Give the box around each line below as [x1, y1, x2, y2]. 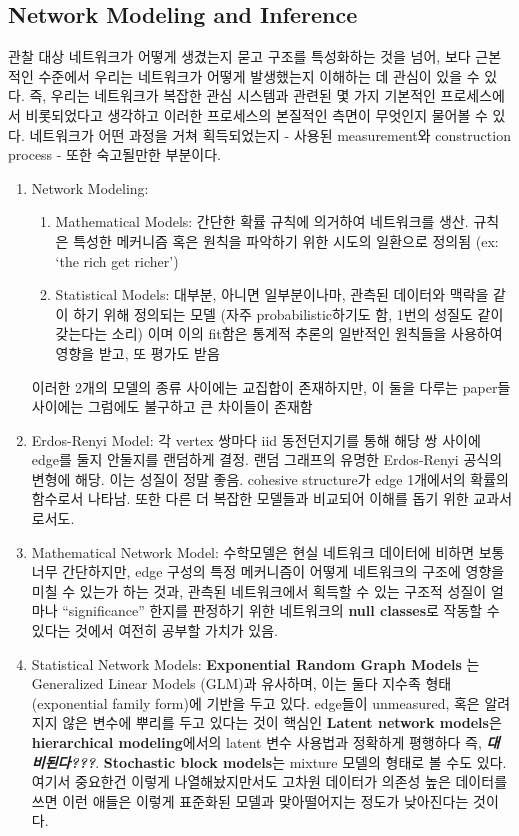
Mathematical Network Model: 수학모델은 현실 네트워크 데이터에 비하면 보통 [31, 541, 505, 562]
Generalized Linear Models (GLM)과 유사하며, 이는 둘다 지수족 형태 [31, 673, 452, 694]
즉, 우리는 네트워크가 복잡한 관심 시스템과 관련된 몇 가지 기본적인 [29, 85, 436, 106]
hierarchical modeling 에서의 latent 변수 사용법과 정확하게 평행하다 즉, [31, 732, 482, 753]
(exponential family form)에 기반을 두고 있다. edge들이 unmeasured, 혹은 [31, 692, 480, 713]
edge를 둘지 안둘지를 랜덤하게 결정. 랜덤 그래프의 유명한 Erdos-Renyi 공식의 [31, 449, 503, 470]
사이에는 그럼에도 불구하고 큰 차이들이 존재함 [31, 396, 313, 417]
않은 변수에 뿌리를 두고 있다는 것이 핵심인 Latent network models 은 [62, 712, 502, 733]
